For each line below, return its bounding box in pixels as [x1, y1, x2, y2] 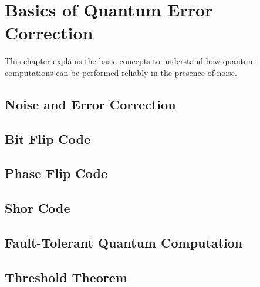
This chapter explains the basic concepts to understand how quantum [5, 55, 255, 67]
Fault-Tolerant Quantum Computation [5, 233, 243, 252]
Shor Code [5, 199, 70, 217]
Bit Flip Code [5, 129, 91, 148]
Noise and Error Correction [5, 95, 176, 113]
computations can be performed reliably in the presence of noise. [5, 66, 237, 78]
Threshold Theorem [5, 268, 127, 286]
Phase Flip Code [5, 164, 108, 182]
